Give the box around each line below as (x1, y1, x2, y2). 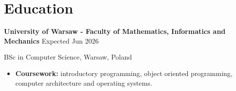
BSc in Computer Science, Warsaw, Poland (4, 52, 132, 62)
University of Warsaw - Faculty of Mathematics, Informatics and (4, 26, 226, 36)
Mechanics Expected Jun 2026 (4, 35, 99, 45)
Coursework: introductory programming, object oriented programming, (15, 68, 233, 78)
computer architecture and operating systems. (15, 77, 152, 88)
